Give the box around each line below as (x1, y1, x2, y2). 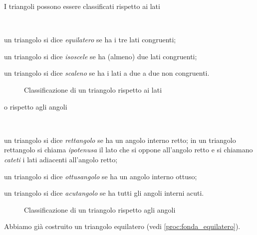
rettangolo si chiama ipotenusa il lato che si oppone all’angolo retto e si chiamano (4, 144, 253, 155)
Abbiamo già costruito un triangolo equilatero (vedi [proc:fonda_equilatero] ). (4, 221, 241, 232)
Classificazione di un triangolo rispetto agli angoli (24, 204, 176, 215)
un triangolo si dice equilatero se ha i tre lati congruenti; (4, 34, 176, 45)
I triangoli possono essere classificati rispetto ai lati (4, 1, 160, 11)
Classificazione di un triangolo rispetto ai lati (24, 84, 162, 95)
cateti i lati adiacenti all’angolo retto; (4, 154, 118, 164)
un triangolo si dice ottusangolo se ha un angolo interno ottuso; (4, 171, 197, 181)
